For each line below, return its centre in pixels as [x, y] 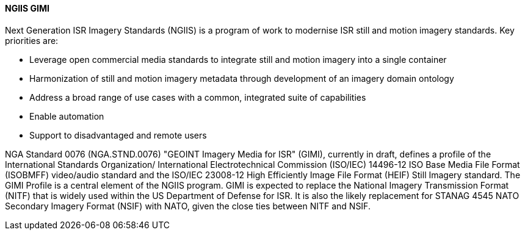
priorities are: [32, 40]
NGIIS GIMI [27, 8]
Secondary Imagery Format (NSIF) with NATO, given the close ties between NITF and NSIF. [188, 206]
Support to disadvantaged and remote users [118, 135]
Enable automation [67, 116]
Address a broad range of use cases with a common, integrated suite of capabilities [198, 97]
